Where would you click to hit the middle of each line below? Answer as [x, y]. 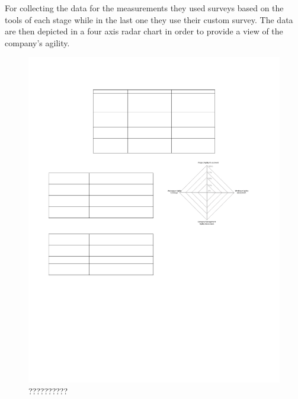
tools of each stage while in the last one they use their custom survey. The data [149, 19]
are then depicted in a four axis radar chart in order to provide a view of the [144, 31]
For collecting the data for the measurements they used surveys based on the [144, 8]
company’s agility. [37, 42]
